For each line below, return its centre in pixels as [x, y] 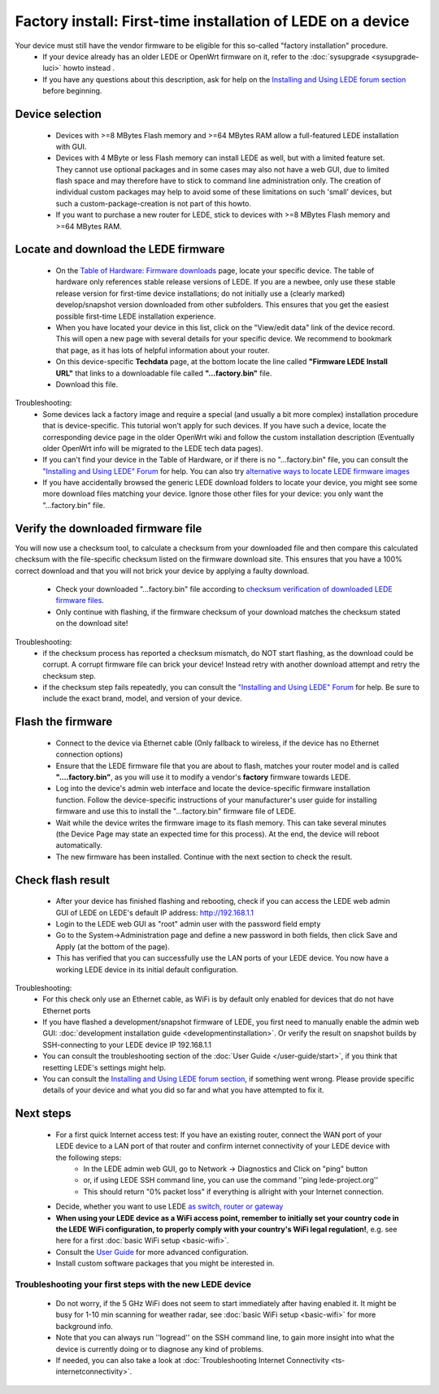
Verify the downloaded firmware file [109, 528]
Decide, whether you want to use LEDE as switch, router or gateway [170, 1206]
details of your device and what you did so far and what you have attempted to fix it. [183, 1090]
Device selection [58, 114]
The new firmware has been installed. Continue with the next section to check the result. [204, 857]
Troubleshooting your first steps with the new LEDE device [133, 1284]
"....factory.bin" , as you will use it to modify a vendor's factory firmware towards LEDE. [203, 777]
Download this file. [87, 384]
